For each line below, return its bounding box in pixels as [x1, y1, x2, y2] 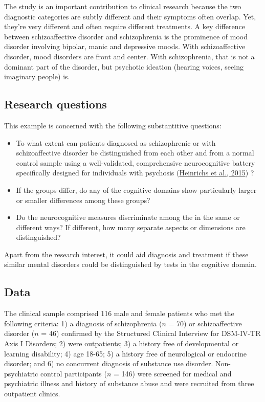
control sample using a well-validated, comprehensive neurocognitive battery [16, 157, 255, 168]
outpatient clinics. [4, 388, 60, 399]
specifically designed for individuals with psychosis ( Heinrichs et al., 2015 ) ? [16, 167, 254, 178]
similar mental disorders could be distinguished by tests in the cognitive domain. [4, 259, 257, 270]
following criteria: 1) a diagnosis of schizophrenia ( [4, 318, 162, 328]
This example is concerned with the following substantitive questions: [4, 120, 222, 130]
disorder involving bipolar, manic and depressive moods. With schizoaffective [4, 41, 246, 52]
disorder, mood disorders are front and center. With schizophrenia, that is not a [4, 51, 255, 61]
